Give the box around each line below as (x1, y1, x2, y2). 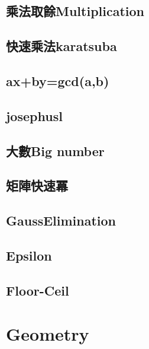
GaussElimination (6, 211, 116, 230)
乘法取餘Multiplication (6, 2, 145, 20)
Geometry (6, 322, 89, 346)
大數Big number (6, 141, 105, 160)
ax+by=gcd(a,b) (6, 71, 109, 90)
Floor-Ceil (6, 281, 69, 299)
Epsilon (6, 246, 52, 264)
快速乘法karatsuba (6, 37, 117, 55)
